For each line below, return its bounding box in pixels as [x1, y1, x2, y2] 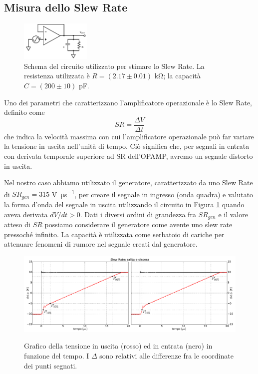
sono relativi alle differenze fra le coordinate [99, 350, 234, 361]
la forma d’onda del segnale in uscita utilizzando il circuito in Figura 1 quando [4, 199, 245, 209]
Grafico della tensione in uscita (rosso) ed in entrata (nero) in [24, 341, 213, 351]
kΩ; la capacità [154, 70, 201, 81]
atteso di [4, 219, 30, 229]
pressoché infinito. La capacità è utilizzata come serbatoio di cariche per [4, 229, 225, 239]
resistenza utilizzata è [24, 70, 90, 81]
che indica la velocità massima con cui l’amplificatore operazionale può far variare [4, 131, 254, 141]
